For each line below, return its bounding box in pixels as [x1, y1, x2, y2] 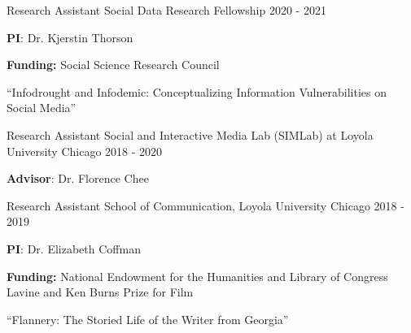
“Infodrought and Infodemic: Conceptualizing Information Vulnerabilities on [7, 83, 387, 100]
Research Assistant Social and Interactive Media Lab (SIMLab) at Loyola [7, 126, 374, 143]
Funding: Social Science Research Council [7, 56, 220, 73]
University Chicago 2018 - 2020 [7, 142, 163, 159]
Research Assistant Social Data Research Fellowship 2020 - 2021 [7, 2, 326, 18]
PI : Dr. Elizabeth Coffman [7, 240, 141, 257]
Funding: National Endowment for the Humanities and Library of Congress [7, 267, 388, 284]
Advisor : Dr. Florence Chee [7, 170, 149, 187]
